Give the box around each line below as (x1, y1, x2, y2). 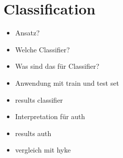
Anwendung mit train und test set (15, 77, 119, 88)
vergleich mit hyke (15, 145, 71, 155)
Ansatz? (15, 27, 40, 38)
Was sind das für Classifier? (15, 61, 100, 71)
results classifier (15, 94, 63, 105)
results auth (15, 128, 52, 138)
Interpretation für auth (15, 111, 85, 122)
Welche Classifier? (15, 44, 70, 54)
